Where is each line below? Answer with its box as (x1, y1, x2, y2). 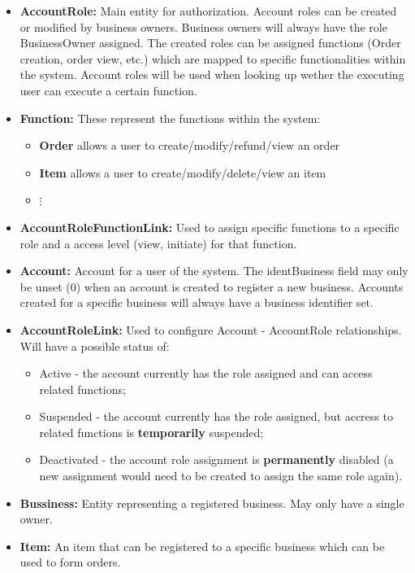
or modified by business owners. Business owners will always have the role (19, 18, 387, 35)
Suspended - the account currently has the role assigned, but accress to (39, 408, 393, 425)
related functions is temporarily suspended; (39, 423, 264, 440)
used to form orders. (19, 553, 121, 571)
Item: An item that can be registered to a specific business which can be (19, 537, 385, 554)
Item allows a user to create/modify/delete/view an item (39, 164, 326, 181)
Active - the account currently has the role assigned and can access (39, 365, 373, 382)
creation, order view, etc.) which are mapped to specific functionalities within (19, 50, 406, 67)
